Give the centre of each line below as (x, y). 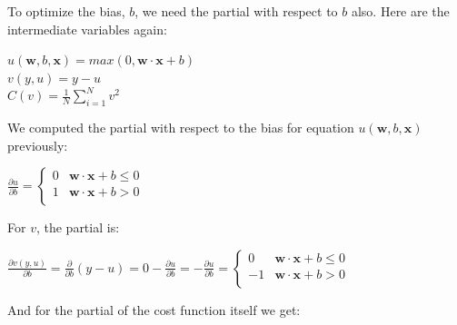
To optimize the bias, (66, 11)
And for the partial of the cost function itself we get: (154, 309)
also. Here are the (400, 11)
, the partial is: (78, 227)
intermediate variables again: (87, 29)
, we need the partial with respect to (236, 11)
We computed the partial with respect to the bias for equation (181, 128)
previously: (38, 145)
